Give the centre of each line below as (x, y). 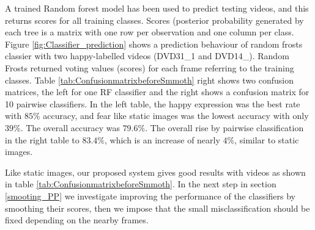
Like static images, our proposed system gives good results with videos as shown (155, 172)
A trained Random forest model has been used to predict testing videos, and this (157, 8)
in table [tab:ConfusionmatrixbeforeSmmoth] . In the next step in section (141, 184)
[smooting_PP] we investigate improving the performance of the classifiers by (150, 196)
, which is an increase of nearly (162, 139)
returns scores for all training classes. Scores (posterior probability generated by (154, 20)
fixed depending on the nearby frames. (77, 220)
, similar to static (267, 139)
